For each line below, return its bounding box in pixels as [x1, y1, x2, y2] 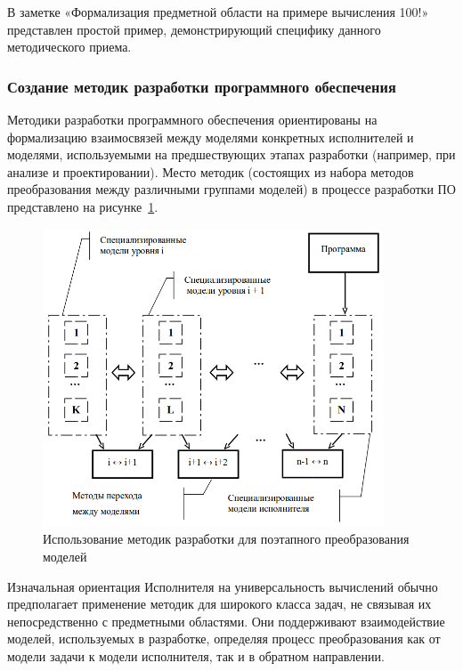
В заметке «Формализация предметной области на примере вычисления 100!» [7, 3, 429, 20]
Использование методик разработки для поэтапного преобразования [43, 530, 410, 548]
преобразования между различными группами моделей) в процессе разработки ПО [7, 180, 456, 198]
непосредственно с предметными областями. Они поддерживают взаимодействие [7, 611, 445, 630]
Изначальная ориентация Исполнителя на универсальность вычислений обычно [7, 577, 438, 595]
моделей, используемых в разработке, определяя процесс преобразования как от [7, 629, 441, 648]
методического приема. [7, 37, 132, 56]
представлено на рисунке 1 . [7, 197, 158, 215]
